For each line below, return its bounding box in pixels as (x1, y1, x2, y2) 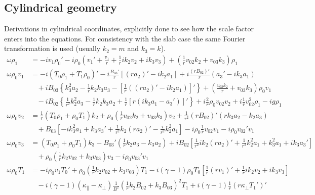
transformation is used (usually (4, 43, 101, 54)
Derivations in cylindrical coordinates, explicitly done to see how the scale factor (4, 23, 254, 34)
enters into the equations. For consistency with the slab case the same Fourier (4, 33, 246, 43)
